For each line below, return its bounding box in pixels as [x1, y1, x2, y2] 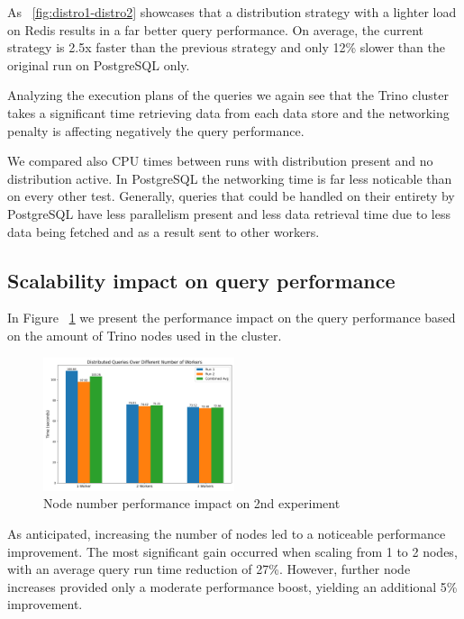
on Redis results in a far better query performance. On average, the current [7, 20, 423, 39]
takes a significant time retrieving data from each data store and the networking [7, 103, 450, 122]
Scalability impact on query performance [7, 266, 396, 294]
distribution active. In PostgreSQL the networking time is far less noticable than [7, 168, 452, 187]
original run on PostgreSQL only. [7, 55, 190, 74]
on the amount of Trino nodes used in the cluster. [7, 325, 282, 344]
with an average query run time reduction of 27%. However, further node [7, 560, 411, 578]
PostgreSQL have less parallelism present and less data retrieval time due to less [7, 204, 450, 223]
